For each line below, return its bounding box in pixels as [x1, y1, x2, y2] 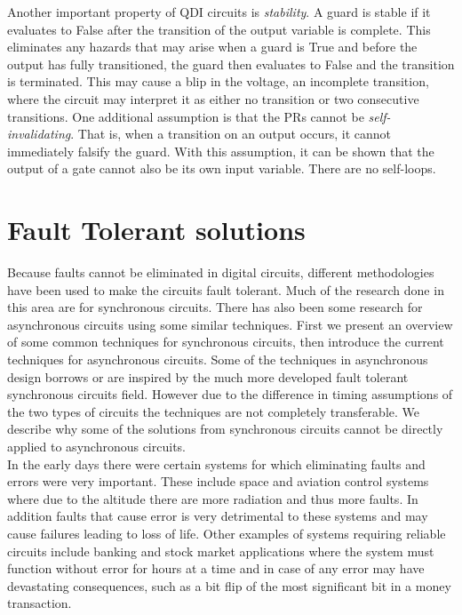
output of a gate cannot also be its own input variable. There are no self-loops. [7, 159, 436, 178]
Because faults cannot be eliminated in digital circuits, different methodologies [7, 263, 434, 282]
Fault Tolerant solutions [7, 212, 306, 248]
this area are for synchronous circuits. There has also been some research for [7, 298, 423, 316]
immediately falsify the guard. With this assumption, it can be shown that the [7, 141, 434, 160]
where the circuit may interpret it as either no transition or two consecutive [7, 89, 419, 108]
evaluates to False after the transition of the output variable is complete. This [7, 20, 431, 38]
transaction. [7, 594, 72, 612]
